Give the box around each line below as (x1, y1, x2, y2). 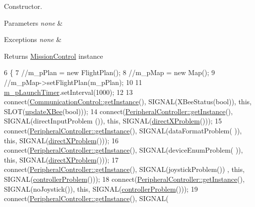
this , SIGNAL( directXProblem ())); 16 (4, 135, 119, 145)
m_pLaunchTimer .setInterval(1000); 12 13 (4, 86, 133, 97)
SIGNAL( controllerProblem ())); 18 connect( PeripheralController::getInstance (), (4, 173, 245, 184)
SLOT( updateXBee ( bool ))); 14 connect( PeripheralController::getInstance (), (4, 106, 233, 116)
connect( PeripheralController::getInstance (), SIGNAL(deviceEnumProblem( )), (4, 145, 243, 155)
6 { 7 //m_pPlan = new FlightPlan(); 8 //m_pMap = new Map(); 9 (4, 67, 215, 78)
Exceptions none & (4, 34, 62, 44)
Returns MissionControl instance (4, 50, 103, 61)
